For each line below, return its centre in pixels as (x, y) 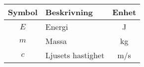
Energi (57, 27)
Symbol (23, 12)
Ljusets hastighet (75, 55)
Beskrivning (69, 12)
